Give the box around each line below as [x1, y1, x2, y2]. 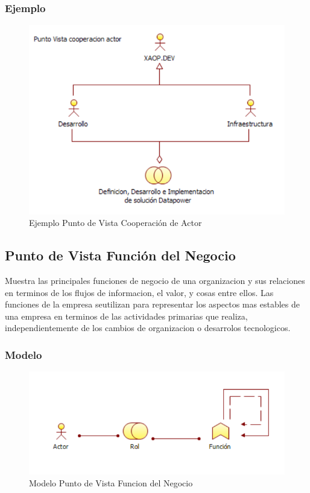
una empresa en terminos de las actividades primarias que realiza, [5, 309, 248, 322]
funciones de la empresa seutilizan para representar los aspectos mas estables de [5, 298, 300, 311]
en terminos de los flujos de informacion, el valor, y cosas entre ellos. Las [5, 286, 274, 298]
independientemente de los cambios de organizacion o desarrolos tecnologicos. [5, 321, 291, 334]
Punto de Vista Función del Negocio [5, 246, 236, 265]
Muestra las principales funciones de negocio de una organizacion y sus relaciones [5, 274, 305, 287]
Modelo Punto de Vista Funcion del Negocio [29, 476, 193, 489]
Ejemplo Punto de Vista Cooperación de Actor [29, 216, 202, 229]
